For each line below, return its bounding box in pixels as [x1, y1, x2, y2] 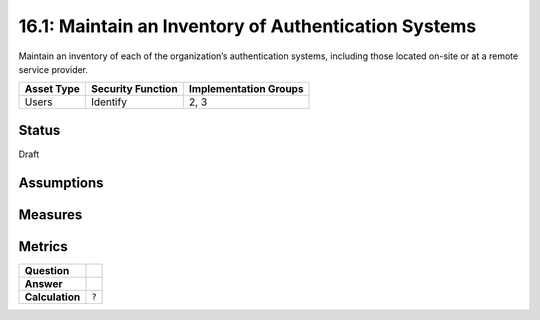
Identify [91, 95, 127, 109]
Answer [24, 276, 64, 290]
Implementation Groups [188, 82, 304, 96]
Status [18, 121, 61, 139]
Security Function [91, 82, 179, 96]
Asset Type [24, 82, 80, 96]
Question [24, 263, 70, 277]
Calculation [24, 290, 81, 304]
